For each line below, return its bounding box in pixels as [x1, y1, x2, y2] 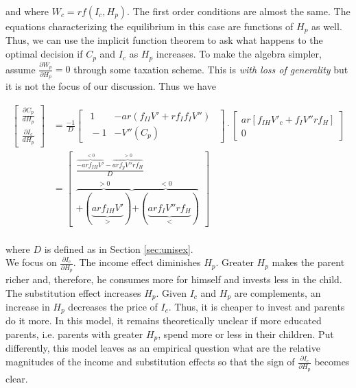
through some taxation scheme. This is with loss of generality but [73, 62, 348, 76]
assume [5, 62, 36, 76]
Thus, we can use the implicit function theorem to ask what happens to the [5, 33, 323, 47]
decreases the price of [68, 299, 158, 313]
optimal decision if [5, 47, 83, 61]
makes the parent [272, 255, 345, 269]
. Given [156, 285, 187, 300]
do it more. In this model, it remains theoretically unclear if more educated [5, 313, 322, 328]
